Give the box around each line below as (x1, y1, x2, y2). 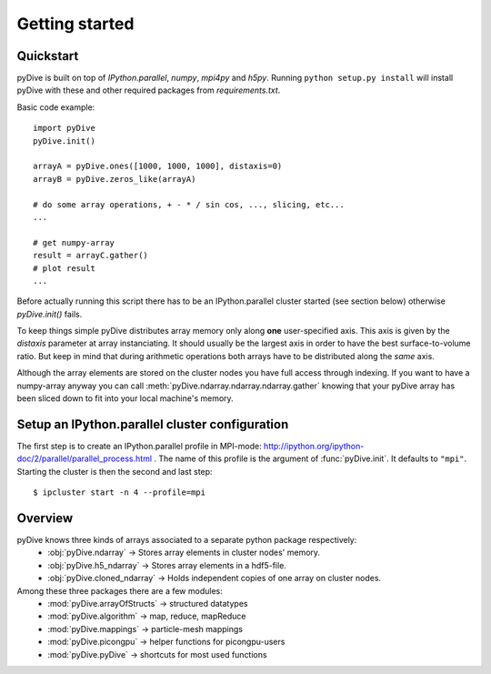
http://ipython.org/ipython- (264, 440, 365, 451)
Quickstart (16, 48, 79, 64)
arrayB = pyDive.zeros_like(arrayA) (33, 174, 196, 184)
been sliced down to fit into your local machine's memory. (16, 393, 234, 404)
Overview (16, 510, 74, 526)
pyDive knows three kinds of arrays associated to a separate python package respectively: (16, 535, 357, 546)
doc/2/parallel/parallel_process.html (16, 453, 153, 464)
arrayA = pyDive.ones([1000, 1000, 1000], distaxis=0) (33, 161, 283, 172)
